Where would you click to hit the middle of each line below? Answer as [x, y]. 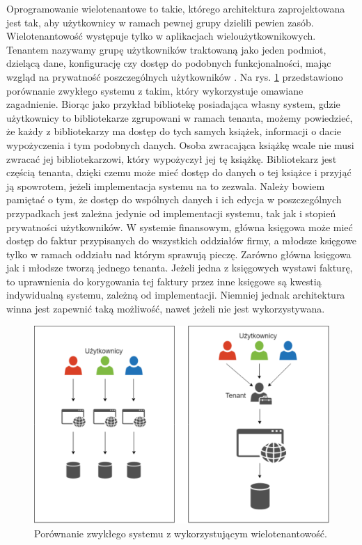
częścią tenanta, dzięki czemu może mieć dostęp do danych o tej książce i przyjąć [179, 172]
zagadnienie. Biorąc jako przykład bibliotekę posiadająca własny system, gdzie [173, 104]
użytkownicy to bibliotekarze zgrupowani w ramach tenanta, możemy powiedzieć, [180, 117]
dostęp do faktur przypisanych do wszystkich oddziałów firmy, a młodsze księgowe [182, 240]
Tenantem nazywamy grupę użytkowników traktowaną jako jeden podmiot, [166, 49]
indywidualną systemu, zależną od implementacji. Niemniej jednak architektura [176, 295]
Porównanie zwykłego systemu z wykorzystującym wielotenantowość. [181, 533]
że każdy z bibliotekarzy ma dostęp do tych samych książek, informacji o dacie [174, 131]
